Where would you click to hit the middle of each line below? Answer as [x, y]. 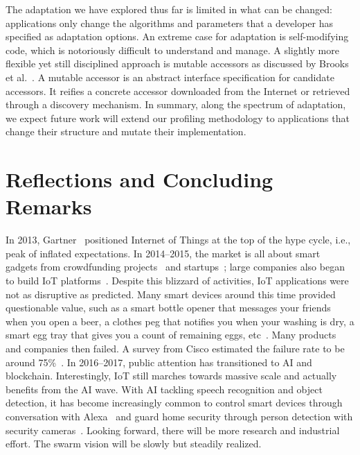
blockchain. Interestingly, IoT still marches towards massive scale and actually [171, 376]
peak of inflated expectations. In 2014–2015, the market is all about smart [163, 253]
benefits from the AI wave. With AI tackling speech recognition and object [164, 389]
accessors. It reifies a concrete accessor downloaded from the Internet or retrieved [178, 91]
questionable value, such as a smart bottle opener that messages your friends [168, 308]
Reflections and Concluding [139, 179]
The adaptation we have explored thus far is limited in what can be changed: [169, 9]
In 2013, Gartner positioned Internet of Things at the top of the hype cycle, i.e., [178, 240]
